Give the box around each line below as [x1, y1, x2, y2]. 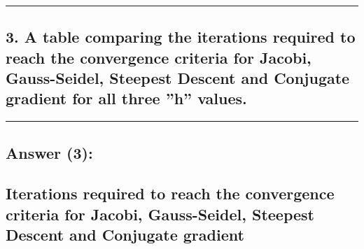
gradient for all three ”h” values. [6, 87, 247, 109]
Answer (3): [6, 141, 93, 163]
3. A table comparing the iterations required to [6, 26, 356, 48]
